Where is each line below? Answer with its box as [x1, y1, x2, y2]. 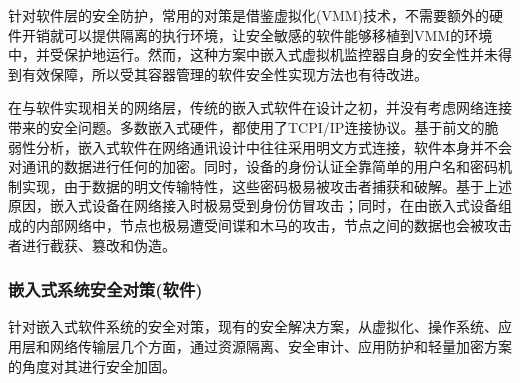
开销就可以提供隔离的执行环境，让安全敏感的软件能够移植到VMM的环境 [21, 24, 493, 45]
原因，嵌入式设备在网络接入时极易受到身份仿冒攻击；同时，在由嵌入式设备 [8, 195, 498, 216]
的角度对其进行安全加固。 [8, 355, 176, 376]
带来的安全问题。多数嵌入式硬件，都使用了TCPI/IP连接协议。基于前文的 [8, 116, 485, 137]
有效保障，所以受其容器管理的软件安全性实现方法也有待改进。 [21, 63, 428, 84]
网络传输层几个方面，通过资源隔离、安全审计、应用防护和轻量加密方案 [49, 335, 512, 356]
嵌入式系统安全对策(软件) [8, 277, 203, 302]
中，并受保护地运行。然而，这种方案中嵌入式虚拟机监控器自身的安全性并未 [8, 44, 498, 65]
